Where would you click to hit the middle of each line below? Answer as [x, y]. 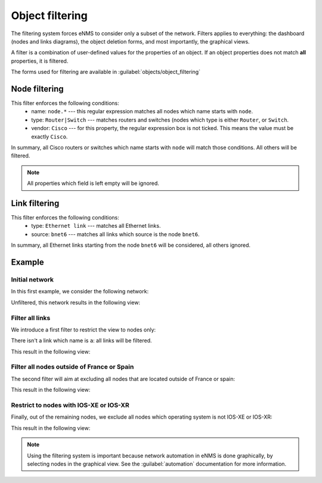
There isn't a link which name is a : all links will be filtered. [81, 340]
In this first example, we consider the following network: [80, 292]
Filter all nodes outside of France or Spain [72, 367]
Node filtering [37, 89]
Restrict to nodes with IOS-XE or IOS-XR [70, 405]
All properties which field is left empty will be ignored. [93, 183]
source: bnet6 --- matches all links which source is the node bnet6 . [115, 234]
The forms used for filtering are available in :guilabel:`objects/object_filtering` [106, 72]
